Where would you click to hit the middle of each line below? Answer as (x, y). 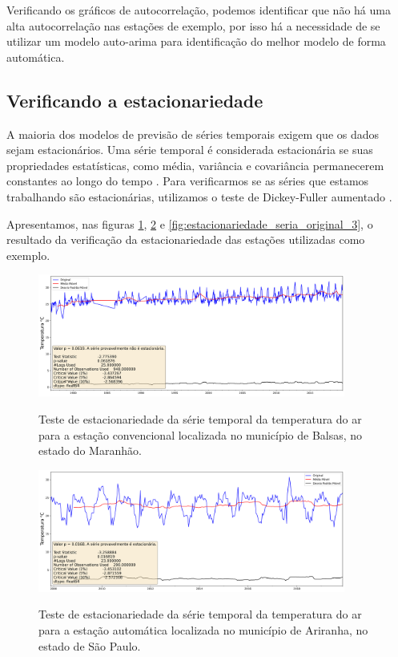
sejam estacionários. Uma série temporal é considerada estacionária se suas (190, 150)
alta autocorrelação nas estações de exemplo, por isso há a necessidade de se (193, 25)
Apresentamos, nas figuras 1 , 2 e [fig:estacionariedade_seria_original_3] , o (190, 223)
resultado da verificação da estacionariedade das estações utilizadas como (186, 239)
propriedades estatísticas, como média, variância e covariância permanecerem (195, 165)
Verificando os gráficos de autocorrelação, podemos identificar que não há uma (199, 10)
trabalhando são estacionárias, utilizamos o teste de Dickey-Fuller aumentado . (199, 196)
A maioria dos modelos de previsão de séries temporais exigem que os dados (193, 134)
